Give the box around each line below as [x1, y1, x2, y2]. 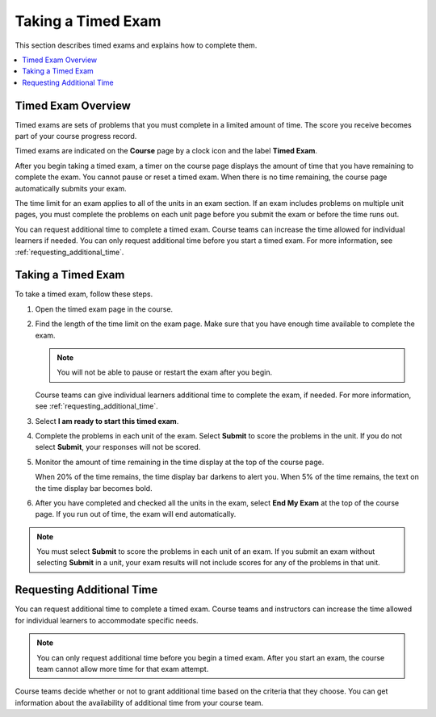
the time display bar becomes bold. [35, 483, 153, 493]
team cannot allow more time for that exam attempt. [36, 664, 209, 673]
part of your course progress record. [15, 132, 137, 141]
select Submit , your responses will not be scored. [35, 442, 201, 452]
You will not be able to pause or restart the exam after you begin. [57, 367, 273, 377]
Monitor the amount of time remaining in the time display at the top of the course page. [35, 457, 325, 467]
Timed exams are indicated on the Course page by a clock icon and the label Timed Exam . [15, 146, 318, 156]
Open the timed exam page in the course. [35, 304, 174, 314]
